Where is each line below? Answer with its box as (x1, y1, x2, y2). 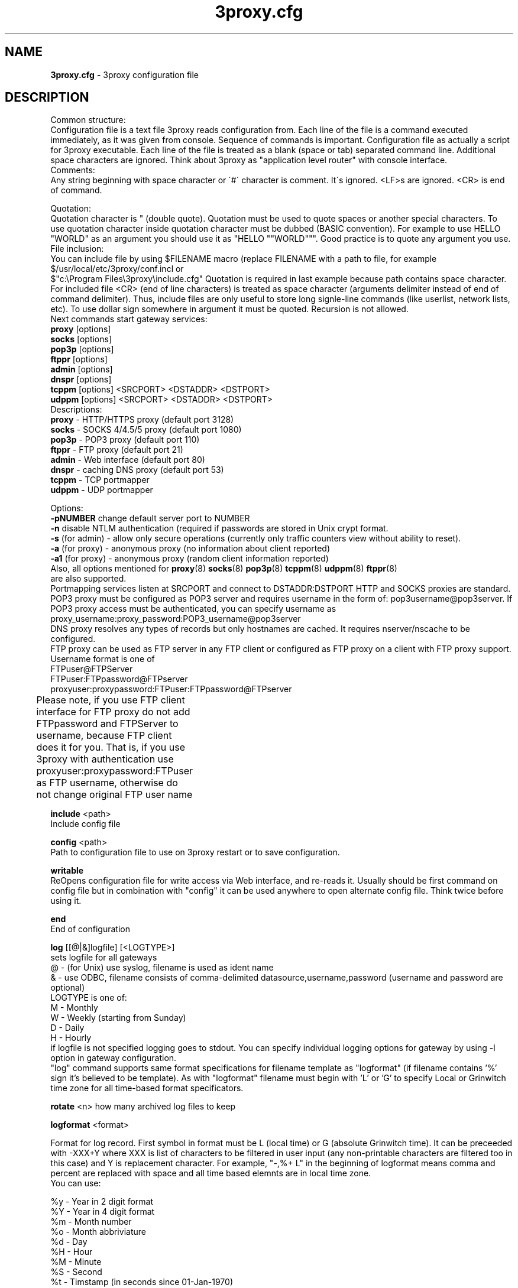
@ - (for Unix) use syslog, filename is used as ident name (50, 962, 274, 973)
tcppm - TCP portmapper (50, 475, 150, 485)
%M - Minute (50, 1257, 102, 1267)
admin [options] (50, 364, 113, 375)
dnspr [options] (50, 374, 112, 385)
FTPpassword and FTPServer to (36, 718, 179, 730)
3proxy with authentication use (36, 753, 174, 765)
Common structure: (50, 115, 126, 125)
